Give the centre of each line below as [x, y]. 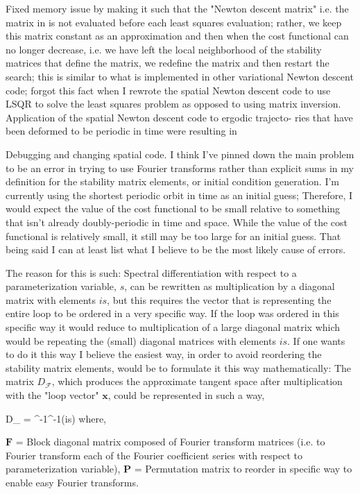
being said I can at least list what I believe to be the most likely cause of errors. [176, 249]
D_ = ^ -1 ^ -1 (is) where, [56, 418]
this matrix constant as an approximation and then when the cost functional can [177, 36]
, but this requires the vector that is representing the [219, 299]
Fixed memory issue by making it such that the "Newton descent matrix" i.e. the [177, 8]
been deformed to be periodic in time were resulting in [121, 131]
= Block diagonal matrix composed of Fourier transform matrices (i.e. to [170, 442]
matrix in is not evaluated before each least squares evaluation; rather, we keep [174, 22]
